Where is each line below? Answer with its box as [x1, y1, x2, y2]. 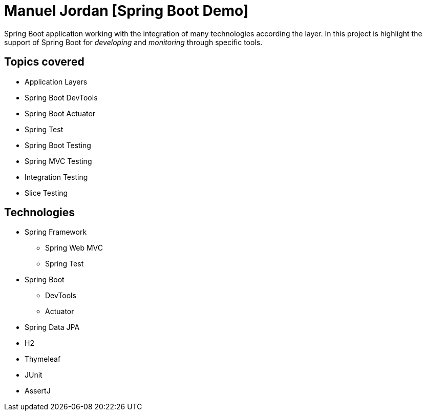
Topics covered [4, 55, 84, 69]
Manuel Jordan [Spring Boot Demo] [4, 2, 249, 19]
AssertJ [25, 386, 51, 396]
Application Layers [25, 77, 88, 86]
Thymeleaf [25, 355, 61, 364]
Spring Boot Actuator [25, 109, 96, 118]
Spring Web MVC [45, 243, 103, 253]
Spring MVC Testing [25, 156, 92, 165]
